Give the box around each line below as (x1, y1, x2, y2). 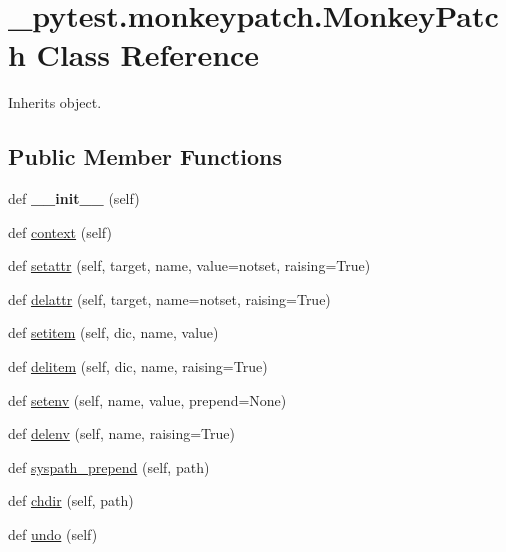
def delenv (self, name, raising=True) (8, 423, 235, 444)
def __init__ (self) (8, 188, 140, 209)
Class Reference (36, 34, 260, 75)
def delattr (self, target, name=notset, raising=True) (8, 288, 331, 309)
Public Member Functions (8, 141, 282, 172)
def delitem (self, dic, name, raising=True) (8, 356, 268, 377)
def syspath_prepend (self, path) (8, 456, 210, 477)
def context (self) (8, 221, 112, 242)
